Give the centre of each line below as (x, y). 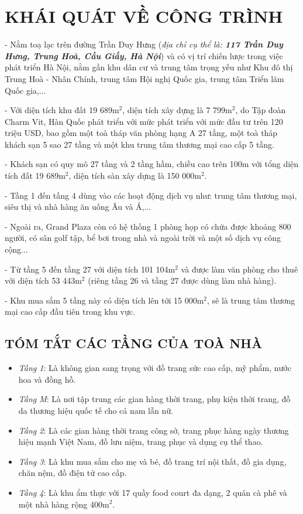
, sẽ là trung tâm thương (251, 300)
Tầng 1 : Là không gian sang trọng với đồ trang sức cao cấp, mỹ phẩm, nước (155, 368)
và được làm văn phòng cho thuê (240, 269)
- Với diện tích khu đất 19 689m (62, 110)
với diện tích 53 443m (43, 280)
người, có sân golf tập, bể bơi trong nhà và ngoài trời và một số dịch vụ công (143, 238)
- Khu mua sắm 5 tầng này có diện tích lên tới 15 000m (104, 300)
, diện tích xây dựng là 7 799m (177, 110)
